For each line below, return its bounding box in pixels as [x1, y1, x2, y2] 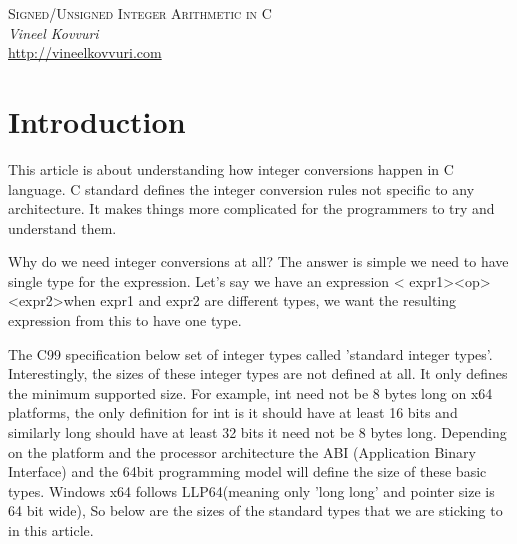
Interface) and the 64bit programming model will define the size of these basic [8, 461, 487, 482]
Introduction [8, 100, 186, 141]
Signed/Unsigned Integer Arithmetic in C [8, 3, 272, 23]
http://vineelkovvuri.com [8, 42, 162, 63]
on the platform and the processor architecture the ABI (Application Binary [8, 441, 476, 462]
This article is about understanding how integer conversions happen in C [8, 158, 454, 179]
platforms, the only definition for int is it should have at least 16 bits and [8, 402, 458, 423]
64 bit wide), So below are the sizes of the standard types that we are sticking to [8, 500, 503, 521]
